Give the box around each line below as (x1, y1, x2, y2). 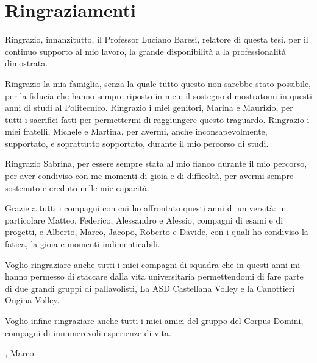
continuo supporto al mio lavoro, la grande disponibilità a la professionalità (5, 44, 286, 57)
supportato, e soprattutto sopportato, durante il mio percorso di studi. (5, 136, 269, 149)
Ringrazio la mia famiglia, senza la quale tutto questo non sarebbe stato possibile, (5, 77, 312, 90)
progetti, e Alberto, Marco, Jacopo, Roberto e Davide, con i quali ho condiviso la (5, 225, 308, 238)
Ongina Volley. (5, 294, 60, 306)
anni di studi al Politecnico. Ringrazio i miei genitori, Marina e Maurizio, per (5, 101, 293, 114)
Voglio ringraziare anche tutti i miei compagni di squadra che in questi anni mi (5, 258, 301, 270)
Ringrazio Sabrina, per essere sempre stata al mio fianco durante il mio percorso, (5, 157, 307, 170)
